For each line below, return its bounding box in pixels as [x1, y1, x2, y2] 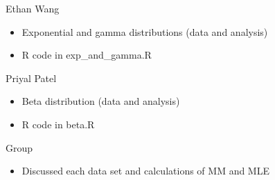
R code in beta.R [21, 117, 95, 131]
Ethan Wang [6, 1, 60, 15]
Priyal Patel [6, 70, 57, 85]
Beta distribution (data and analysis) [21, 94, 180, 108]
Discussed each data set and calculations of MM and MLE [21, 163, 269, 178]
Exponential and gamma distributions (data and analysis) [21, 24, 268, 39]
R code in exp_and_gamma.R [21, 48, 152, 62]
